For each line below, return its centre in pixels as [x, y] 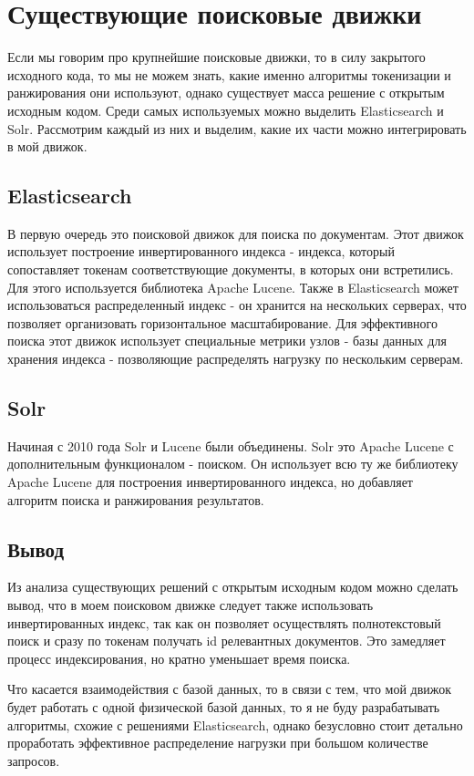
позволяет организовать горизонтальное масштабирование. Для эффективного [223, 322]
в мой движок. [47, 146]
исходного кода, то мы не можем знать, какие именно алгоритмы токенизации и [229, 74]
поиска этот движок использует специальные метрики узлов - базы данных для [227, 341]
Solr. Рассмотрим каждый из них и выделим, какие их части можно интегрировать [237, 128]
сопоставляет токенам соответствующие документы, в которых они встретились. [231, 269]
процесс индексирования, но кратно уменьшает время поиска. [179, 658]
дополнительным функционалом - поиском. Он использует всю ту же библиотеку [233, 464]
